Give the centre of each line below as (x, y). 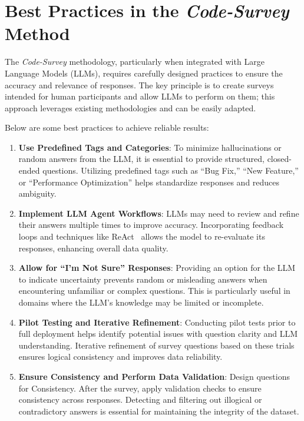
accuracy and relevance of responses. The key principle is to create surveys (139, 84)
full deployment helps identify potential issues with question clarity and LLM (158, 334)
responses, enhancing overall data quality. (93, 248)
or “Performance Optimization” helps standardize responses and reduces (149, 182)
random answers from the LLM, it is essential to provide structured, (141, 159)
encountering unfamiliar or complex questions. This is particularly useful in (154, 291)
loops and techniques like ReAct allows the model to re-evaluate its (142, 236)
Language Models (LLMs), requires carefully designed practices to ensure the (144, 73)
